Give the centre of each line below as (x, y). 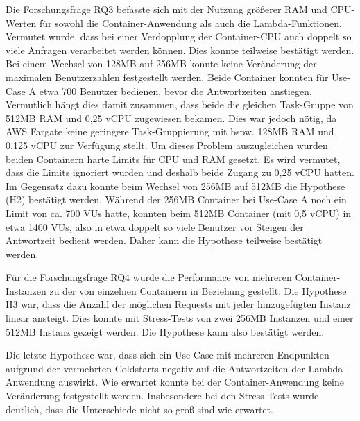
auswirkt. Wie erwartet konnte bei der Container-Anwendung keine (201, 382)
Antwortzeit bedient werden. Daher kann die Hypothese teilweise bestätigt (164, 240)
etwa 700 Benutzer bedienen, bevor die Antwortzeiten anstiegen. (175, 91)
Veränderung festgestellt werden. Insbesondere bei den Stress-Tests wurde (162, 396)
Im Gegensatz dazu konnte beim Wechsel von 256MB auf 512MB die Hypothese (175, 186)
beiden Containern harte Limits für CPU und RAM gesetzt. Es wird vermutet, (173, 158)
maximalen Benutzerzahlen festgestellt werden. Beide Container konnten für (167, 77)
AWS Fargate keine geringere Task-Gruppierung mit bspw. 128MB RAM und (170, 131)
